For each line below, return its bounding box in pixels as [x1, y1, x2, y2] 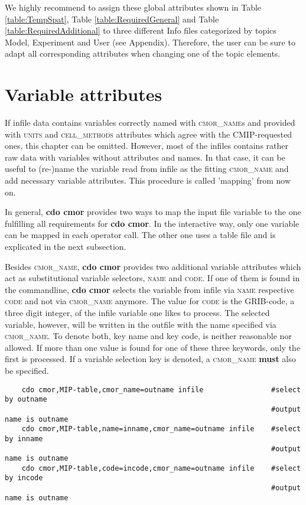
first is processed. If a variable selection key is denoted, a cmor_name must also [5, 353, 296, 365]
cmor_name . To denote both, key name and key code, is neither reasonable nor [5, 330, 292, 342]
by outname [5, 395, 47, 404]
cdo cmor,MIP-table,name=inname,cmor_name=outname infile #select [21, 425, 301, 434]
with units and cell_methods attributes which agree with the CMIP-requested [5, 128, 292, 140]
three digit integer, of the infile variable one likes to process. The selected [5, 307, 270, 318]
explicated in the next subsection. [5, 240, 126, 253]
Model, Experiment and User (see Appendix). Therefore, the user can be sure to [5, 35, 295, 48]
